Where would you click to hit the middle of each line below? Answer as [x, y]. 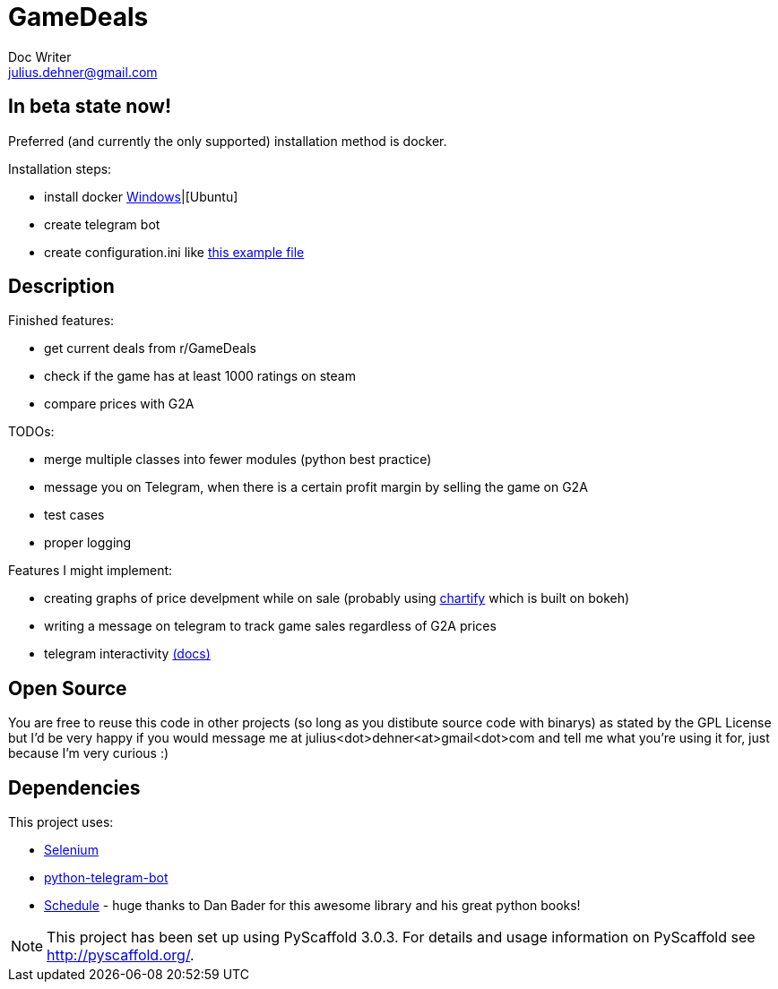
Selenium [71, 850]
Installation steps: [60, 168]
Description [61, 287]
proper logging [88, 543]
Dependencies [74, 787]
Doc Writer [40, 56]
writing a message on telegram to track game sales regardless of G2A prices [270, 626]
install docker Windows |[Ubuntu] [141, 196]
